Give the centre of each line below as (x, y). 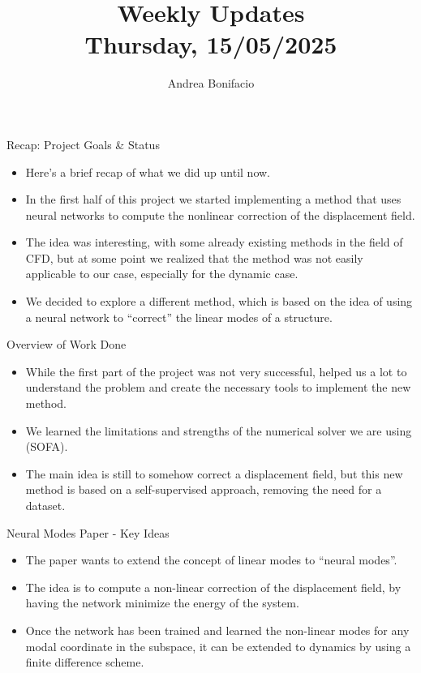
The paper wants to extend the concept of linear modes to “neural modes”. (211, 560)
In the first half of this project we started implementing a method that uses (213, 199)
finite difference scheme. (85, 662)
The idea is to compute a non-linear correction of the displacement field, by (213, 587)
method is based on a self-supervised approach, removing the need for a (204, 489)
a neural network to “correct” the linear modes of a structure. (179, 317)
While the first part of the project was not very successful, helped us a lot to (216, 371)
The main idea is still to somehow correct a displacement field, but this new (214, 473)
